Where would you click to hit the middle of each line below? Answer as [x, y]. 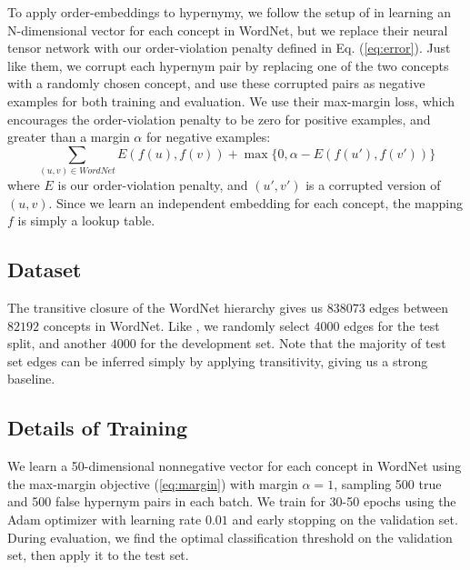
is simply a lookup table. [86, 220]
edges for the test [392, 325]
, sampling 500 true [388, 483]
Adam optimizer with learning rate [105, 520]
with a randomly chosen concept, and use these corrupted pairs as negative [216, 83]
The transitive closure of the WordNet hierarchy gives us [165, 308]
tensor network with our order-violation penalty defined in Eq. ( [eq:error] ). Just [229, 48]
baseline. [31, 379]
